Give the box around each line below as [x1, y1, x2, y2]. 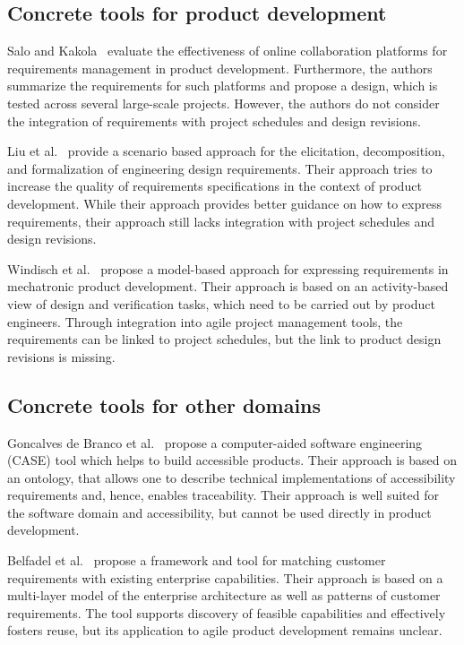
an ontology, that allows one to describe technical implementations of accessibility [7, 468, 456, 486]
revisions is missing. [7, 347, 116, 365]
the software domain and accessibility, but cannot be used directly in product [7, 503, 432, 521]
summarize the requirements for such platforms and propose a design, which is [7, 76, 438, 95]
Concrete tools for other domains [7, 391, 322, 418]
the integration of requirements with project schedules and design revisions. [7, 111, 421, 130]
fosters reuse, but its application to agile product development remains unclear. [7, 621, 443, 640]
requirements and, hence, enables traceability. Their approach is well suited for [7, 486, 439, 504]
